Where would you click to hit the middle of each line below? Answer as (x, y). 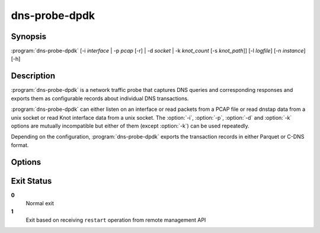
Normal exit (40, 203)
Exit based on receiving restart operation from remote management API (116, 220)
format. (20, 145)
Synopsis (29, 36)
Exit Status (31, 181)
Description (33, 76)
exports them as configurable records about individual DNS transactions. (100, 98)
